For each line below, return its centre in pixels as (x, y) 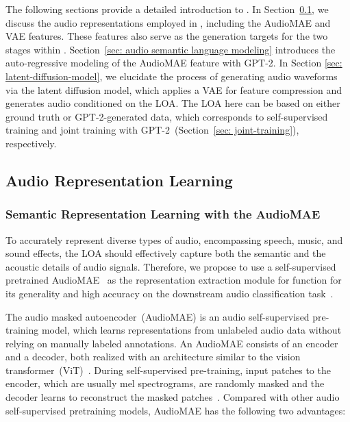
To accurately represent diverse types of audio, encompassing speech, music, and (174, 239)
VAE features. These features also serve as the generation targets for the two (167, 36)
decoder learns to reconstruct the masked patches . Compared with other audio (173, 397)
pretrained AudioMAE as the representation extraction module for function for (174, 280)
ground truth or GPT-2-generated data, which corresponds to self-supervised (167, 116)
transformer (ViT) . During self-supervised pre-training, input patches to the (168, 370)
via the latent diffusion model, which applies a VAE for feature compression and (174, 89)
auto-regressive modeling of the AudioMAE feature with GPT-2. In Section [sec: (174, 63)
